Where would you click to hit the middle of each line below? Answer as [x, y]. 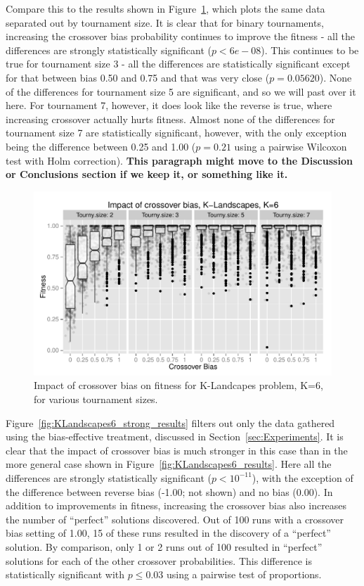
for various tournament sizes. [96, 399]
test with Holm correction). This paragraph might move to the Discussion [179, 160]
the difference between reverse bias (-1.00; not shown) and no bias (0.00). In [169, 491]
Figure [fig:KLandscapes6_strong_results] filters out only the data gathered [170, 422]
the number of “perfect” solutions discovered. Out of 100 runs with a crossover [175, 519]
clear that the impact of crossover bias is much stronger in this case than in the [177, 450]
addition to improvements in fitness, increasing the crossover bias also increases [176, 505]
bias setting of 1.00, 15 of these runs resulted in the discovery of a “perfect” [168, 533]
